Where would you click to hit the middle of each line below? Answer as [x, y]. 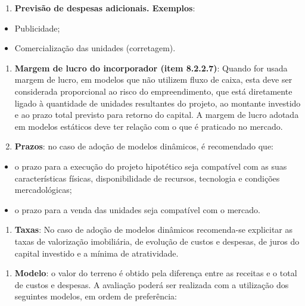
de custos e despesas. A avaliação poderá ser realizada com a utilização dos [152, 284]
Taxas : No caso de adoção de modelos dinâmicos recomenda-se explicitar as [154, 229]
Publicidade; [37, 28]
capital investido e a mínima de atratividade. [97, 253]
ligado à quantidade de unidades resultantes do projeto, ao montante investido [158, 103]
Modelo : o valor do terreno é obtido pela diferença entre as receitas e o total [156, 273]
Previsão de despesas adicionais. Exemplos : [105, 8]
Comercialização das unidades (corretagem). [95, 48]
